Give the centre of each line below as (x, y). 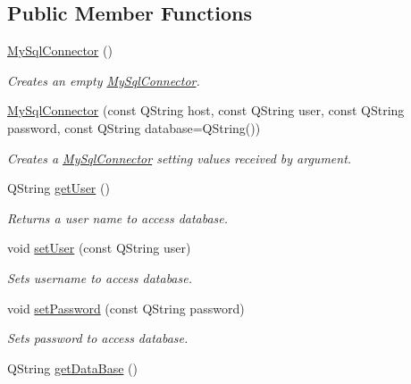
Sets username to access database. (100, 277)
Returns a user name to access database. (118, 217)
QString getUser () (59, 188)
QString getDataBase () (72, 367)
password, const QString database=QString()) (134, 127)
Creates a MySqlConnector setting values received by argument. (180, 158)
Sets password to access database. (98, 338)
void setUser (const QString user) (99, 248)
